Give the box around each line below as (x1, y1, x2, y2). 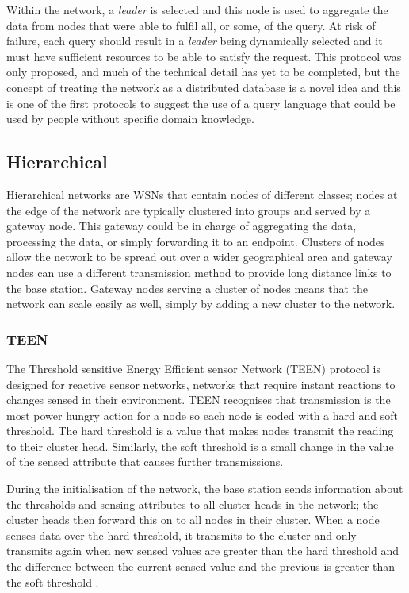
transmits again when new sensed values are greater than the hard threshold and (6, 542, 399, 559)
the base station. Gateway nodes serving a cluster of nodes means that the (6, 279, 369, 296)
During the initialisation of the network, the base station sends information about (6, 480, 403, 497)
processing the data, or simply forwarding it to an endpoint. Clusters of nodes (6, 233, 385, 249)
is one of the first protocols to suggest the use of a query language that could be (6, 94, 396, 111)
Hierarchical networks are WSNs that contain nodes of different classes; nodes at (6, 186, 398, 202)
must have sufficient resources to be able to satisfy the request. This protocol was (6, 48, 402, 64)
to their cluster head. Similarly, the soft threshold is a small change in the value (6, 437, 394, 454)
